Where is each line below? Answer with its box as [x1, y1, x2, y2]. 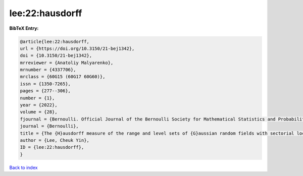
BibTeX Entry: [9, 25, 39, 31]
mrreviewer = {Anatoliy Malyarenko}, [20, 60, 114, 66]
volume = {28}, [20, 109, 58, 115]
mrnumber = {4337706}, [20, 67, 76, 73]
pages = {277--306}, [20, 88, 71, 94]
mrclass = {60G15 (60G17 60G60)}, [20, 74, 106, 80]
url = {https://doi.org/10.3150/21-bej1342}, [20, 45, 135, 51]
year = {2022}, [20, 102, 58, 108]
